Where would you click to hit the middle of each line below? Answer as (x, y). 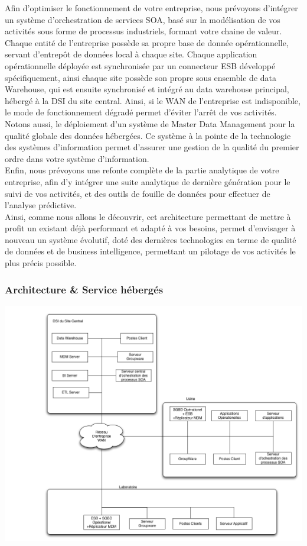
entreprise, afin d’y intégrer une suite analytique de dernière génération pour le (148, 181)
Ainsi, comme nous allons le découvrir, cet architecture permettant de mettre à (148, 216)
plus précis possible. (41, 263)
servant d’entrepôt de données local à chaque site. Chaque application (131, 54)
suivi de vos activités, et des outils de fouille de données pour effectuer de (138, 193)
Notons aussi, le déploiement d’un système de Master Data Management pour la (150, 123)
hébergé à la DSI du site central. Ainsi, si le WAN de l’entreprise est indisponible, (153, 100)
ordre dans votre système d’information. (77, 158)
